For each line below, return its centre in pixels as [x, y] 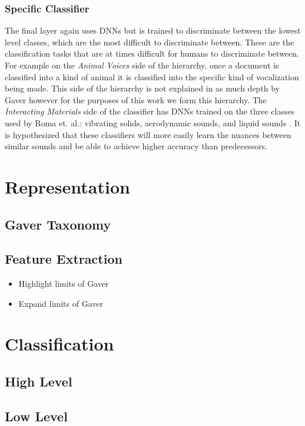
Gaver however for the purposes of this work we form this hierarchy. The [136, 99]
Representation [67, 186]
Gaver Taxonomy [58, 224]
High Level [39, 381]
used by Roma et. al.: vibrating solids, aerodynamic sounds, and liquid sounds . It [153, 122]
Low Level [36, 416]
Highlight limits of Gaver [64, 284]
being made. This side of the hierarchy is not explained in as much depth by [142, 88]
